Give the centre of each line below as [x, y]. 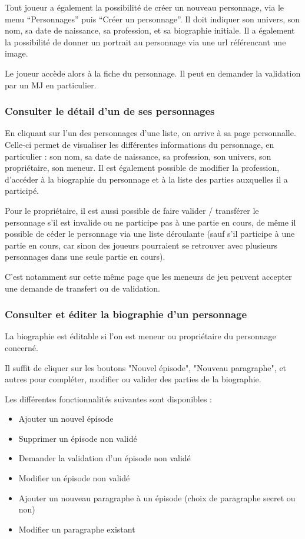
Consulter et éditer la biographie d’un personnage [126, 314]
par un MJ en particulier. [51, 85]
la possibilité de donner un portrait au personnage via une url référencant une [145, 42]
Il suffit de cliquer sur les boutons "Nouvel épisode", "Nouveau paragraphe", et [146, 367]
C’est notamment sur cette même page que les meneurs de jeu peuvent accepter [148, 276]
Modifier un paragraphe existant [77, 529]
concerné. [21, 347]
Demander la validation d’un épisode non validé [105, 458]
